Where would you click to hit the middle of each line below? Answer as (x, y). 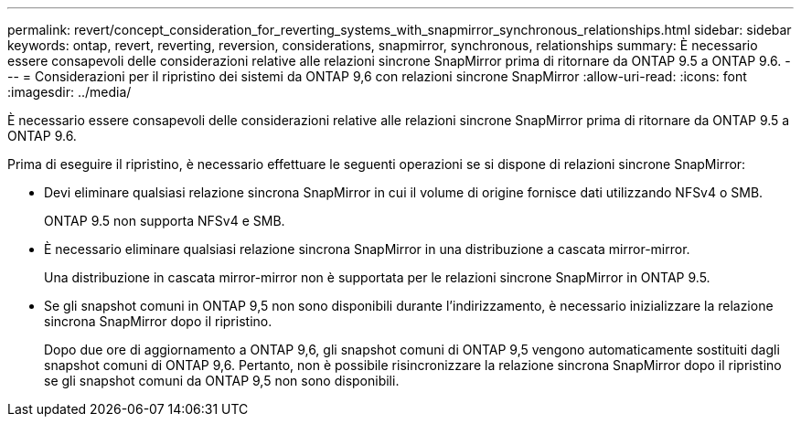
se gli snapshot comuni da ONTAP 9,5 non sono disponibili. (222, 381)
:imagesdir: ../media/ (69, 92)
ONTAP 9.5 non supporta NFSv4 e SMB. (165, 221)
